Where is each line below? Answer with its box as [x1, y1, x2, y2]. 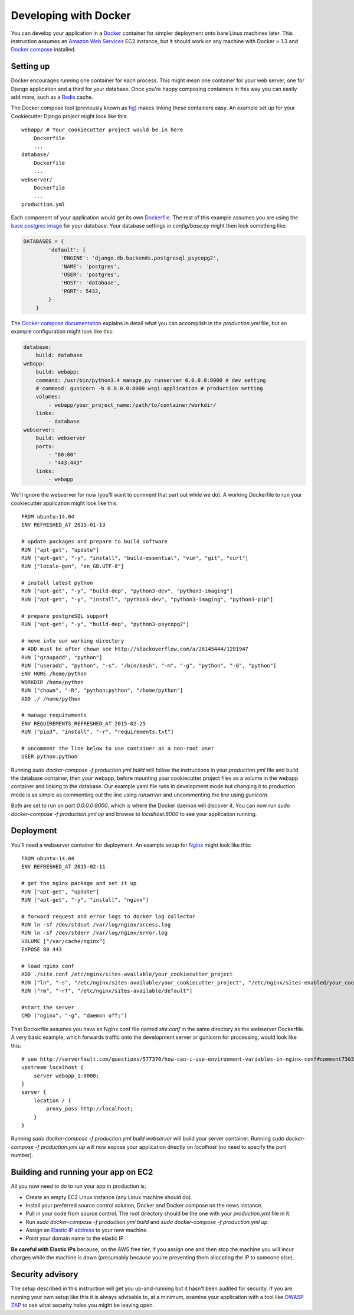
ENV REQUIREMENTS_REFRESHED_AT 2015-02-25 [21, 720, 146, 727]
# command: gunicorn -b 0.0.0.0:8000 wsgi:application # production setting [35, 385, 263, 391]
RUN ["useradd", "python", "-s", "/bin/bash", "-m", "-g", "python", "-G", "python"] [21, 662, 277, 669]
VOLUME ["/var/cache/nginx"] [21, 938, 106, 944]
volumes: [35, 393, 61, 400]
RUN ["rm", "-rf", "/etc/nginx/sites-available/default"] [21, 987, 193, 995]
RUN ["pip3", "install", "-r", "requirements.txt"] [21, 728, 174, 736]
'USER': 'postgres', [60, 271, 120, 278]
